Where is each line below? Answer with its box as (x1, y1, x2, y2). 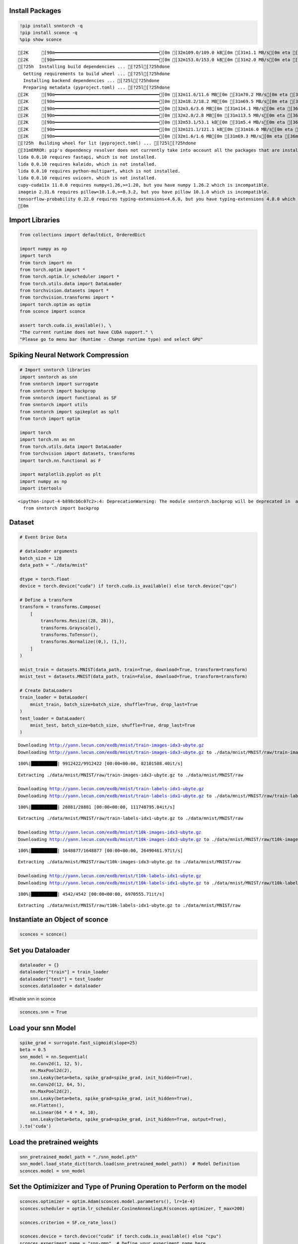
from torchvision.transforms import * (19, 295, 114, 301)
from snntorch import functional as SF (19, 395, 117, 401)
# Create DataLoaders (19, 688, 73, 694)
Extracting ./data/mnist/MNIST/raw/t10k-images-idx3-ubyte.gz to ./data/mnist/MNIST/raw (18, 859, 241, 865)
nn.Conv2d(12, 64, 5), (30, 1082, 85, 1087)
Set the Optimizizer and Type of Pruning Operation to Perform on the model (9, 1182, 247, 1191)
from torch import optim (19, 416, 80, 421)
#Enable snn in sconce (9, 996, 56, 1002)
